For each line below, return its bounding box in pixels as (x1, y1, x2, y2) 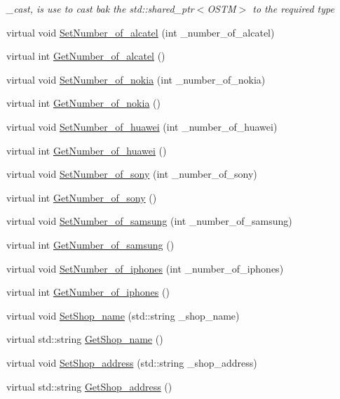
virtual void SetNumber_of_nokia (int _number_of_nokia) (6, 72, 266, 86)
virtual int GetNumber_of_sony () (6, 190, 157, 204)
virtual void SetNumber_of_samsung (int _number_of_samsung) (6, 214, 292, 228)
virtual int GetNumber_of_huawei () (6, 143, 167, 157)
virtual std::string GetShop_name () (6, 332, 163, 346)
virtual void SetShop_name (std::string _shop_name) (6, 308, 240, 322)
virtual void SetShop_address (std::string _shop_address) (6, 355, 257, 369)
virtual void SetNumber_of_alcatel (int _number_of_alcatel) (6, 25, 275, 39)
